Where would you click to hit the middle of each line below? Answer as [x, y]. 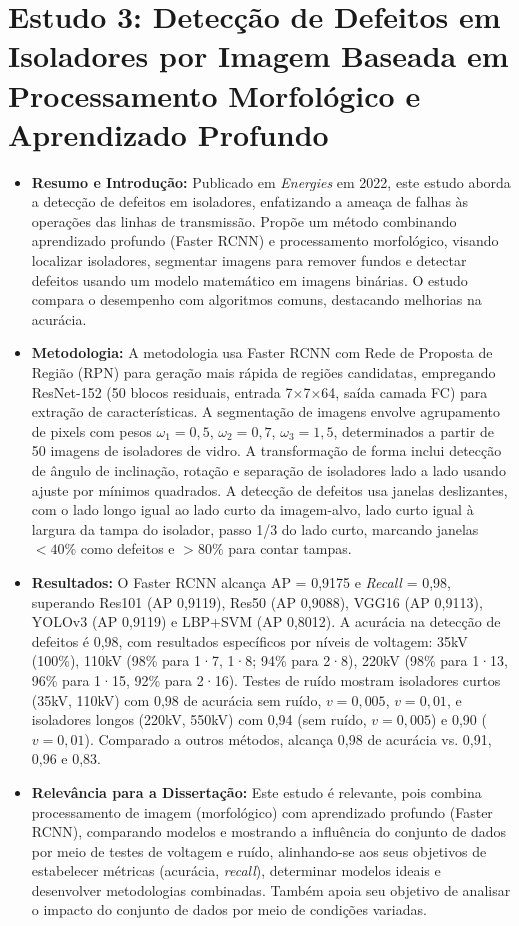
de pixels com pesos [91, 430]
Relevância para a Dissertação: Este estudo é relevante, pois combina [256, 791]
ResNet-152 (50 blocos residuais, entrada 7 [162, 391]
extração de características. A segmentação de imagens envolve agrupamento [266, 411]
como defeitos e [127, 548]
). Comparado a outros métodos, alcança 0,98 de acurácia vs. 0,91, [288, 738]
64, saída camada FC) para [404, 391]
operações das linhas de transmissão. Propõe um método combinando [244, 220]
